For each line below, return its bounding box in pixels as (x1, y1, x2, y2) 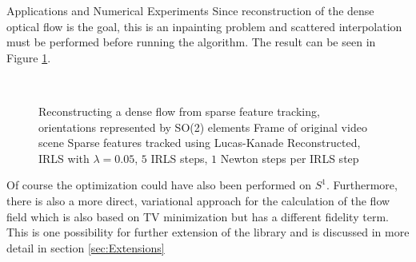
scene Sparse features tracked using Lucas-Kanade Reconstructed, (38, 134, 361, 151)
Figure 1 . (6, 49, 51, 65)
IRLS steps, (150, 149, 208, 166)
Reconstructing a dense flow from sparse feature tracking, (38, 102, 320, 119)
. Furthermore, (326, 177, 398, 193)
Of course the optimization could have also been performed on (6, 177, 311, 193)
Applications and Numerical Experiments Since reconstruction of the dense (6, 2, 374, 18)
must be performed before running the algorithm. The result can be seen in (6, 34, 376, 50)
